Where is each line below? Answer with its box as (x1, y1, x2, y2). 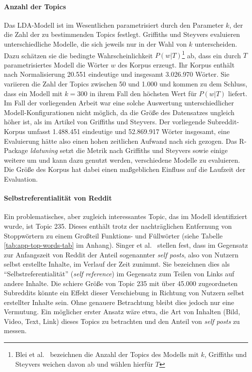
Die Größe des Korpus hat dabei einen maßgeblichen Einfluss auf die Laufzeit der (4, 164, 246, 174)
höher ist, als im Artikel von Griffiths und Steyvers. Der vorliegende (4, 117, 205, 127)
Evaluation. (4, 173, 38, 184)
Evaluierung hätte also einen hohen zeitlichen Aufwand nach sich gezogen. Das (4, 135, 237, 146)
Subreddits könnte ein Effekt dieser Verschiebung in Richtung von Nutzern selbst (4, 287, 245, 298)
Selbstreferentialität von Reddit (4, 193, 112, 203)
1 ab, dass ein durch (182, 49, 241, 60)
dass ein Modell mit (4, 88, 63, 98)
